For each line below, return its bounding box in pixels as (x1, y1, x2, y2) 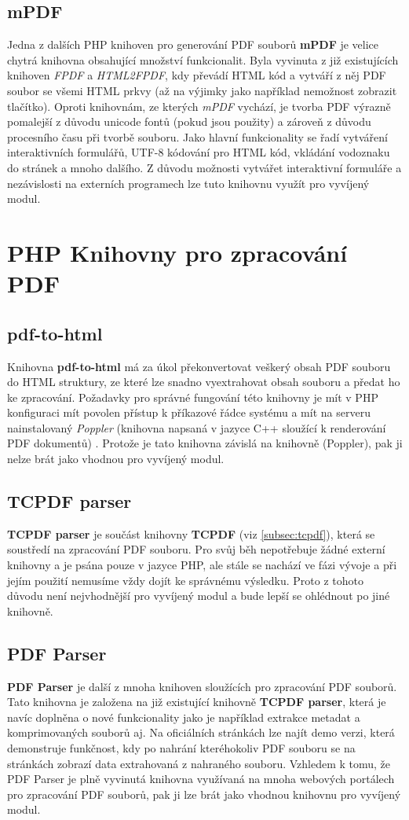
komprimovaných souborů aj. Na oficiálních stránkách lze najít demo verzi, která (7, 724, 395, 741)
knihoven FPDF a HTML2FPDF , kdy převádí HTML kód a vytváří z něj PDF (7, 67, 386, 83)
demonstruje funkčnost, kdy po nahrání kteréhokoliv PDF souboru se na (7, 740, 356, 756)
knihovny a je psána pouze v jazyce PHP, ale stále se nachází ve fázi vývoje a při (7, 557, 397, 573)
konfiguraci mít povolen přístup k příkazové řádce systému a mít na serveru (7, 404, 371, 421)
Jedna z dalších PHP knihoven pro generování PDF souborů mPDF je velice (7, 36, 379, 53)
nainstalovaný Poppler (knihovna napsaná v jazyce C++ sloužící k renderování (7, 419, 386, 436)
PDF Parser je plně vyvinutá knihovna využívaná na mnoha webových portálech (7, 770, 395, 787)
